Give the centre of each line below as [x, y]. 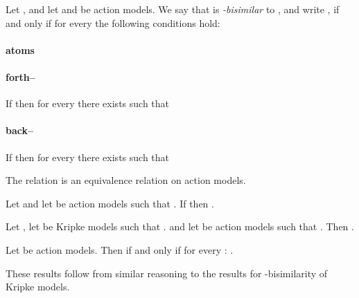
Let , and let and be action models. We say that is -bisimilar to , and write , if [173, 9]
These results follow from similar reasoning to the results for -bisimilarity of [167, 273]
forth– [20, 76]
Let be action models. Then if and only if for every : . [120, 249]
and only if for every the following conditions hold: [113, 22]
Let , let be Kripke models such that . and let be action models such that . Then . [180, 226]
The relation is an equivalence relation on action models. [126, 180]
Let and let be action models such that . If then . [110, 203]
